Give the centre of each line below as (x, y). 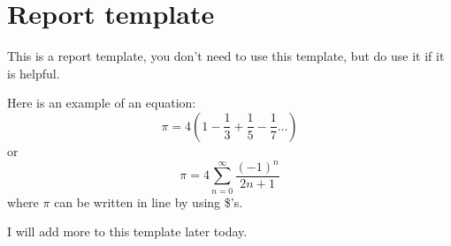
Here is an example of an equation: (102, 103)
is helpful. (34, 73)
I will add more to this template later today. (127, 231)
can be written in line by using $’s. (149, 201)
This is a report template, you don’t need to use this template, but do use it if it (226, 56)
